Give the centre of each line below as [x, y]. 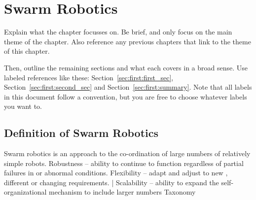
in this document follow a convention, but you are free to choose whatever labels [126, 96]
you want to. [23, 106]
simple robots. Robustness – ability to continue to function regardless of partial [124, 163]
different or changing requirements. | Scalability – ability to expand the [111, 182]
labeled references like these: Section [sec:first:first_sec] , [89, 77]
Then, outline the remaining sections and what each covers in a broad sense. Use [126, 67]
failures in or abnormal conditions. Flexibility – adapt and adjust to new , [116, 173]
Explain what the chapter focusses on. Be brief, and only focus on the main [118, 32]
